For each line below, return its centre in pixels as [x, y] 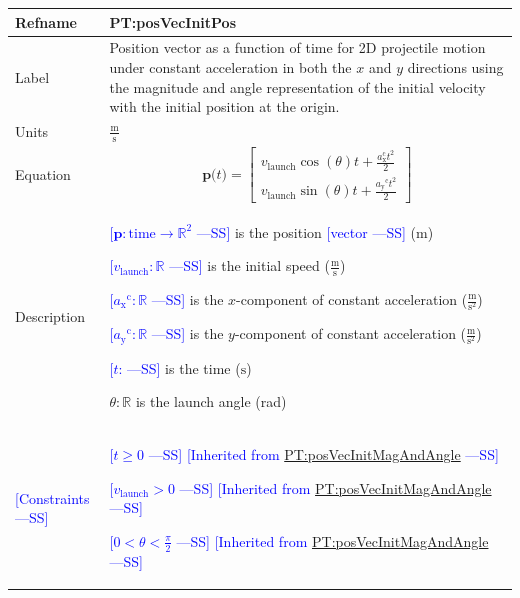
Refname [46, 21]
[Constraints [52, 497]
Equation [43, 174]
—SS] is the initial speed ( [249, 265]
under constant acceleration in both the [230, 66]
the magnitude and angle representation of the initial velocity [297, 86]
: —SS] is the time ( [179, 367]
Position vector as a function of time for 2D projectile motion [297, 47]
